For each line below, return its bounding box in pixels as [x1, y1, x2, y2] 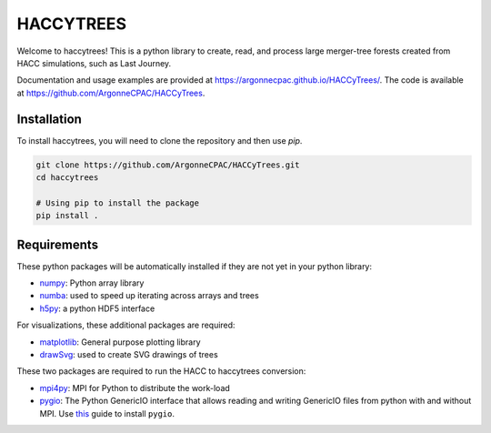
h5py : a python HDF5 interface [39, 303, 155, 314]
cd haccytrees [35, 173, 99, 182]
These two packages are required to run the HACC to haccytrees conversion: [16, 366, 306, 377]
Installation [16, 111, 82, 126]
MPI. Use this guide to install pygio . [39, 408, 175, 418]
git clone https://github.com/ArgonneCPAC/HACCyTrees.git [35, 159, 300, 170]
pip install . [35, 210, 99, 221]
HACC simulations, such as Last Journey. [16, 57, 172, 68]
